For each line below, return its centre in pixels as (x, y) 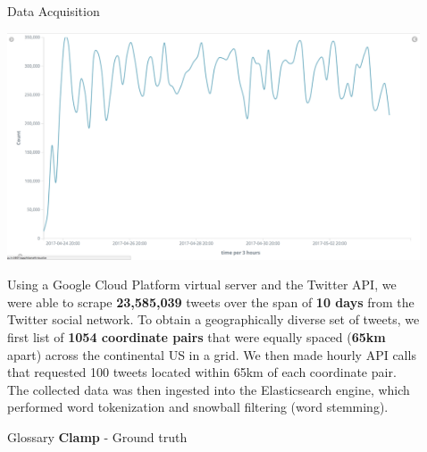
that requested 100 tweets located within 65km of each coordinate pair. (202, 372)
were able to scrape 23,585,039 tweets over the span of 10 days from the (211, 301)
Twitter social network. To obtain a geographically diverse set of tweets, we (213, 319)
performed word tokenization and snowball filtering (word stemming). (198, 407)
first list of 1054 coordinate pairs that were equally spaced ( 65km (197, 336)
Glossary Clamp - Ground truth (97, 436)
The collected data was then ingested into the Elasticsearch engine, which (209, 389)
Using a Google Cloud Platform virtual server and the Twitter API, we (202, 285)
